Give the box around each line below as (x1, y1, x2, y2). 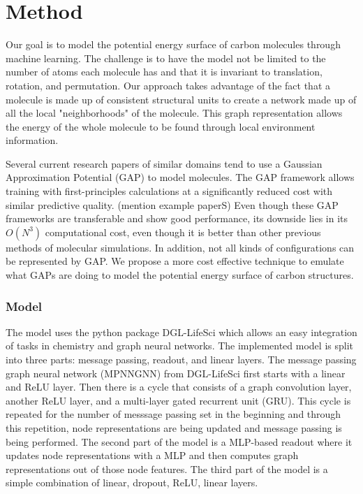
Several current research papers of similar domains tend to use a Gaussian (6, 156, 323, 170)
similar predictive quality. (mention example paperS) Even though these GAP (6, 197, 339, 212)
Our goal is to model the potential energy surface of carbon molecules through (6, 37, 341, 52)
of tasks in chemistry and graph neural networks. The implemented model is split (6, 338, 353, 353)
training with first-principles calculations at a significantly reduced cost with (6, 184, 333, 198)
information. (6, 133, 59, 147)
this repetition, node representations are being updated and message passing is (6, 421, 342, 435)
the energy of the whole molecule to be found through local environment (6, 119, 316, 133)
